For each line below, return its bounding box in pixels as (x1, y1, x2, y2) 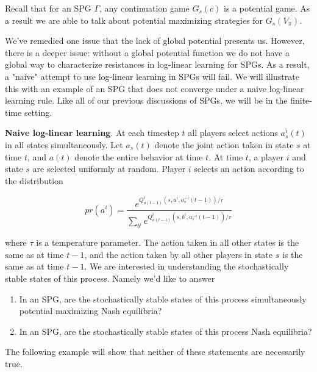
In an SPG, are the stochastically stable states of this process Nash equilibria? (19, 324, 312, 337)
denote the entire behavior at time (74, 150, 203, 163)
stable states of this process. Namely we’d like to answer (5, 272, 215, 285)
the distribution (5, 174, 63, 187)
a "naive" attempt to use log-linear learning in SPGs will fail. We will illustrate (5, 70, 299, 82)
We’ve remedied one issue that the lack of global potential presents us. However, (5, 34, 305, 47)
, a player (248, 150, 284, 163)
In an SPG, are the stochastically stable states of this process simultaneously (19, 292, 307, 305)
